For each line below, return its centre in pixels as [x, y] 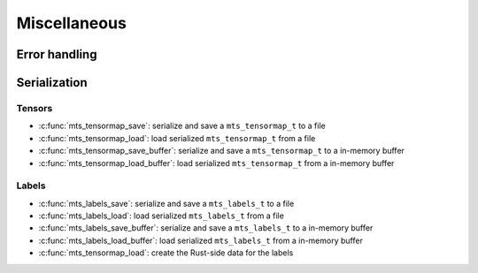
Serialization [52, 83]
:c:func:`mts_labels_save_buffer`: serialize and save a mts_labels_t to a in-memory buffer [206, 228]
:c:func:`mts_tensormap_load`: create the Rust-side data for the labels [166, 253]
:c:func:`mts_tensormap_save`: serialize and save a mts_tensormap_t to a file [182, 126]
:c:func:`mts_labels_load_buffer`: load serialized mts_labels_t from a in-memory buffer [200, 240]
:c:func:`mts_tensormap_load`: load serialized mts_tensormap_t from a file [177, 138]
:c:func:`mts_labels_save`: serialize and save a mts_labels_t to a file [166, 203]
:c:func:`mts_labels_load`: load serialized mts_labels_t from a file [162, 216]
